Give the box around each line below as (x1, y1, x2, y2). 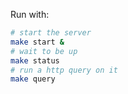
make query (10, 74, 56, 84)
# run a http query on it (10, 65, 118, 75)
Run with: (10, 9, 50, 20)
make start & (10, 37, 65, 47)
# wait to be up (10, 46, 78, 56)
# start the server (10, 28, 92, 38)
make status (10, 55, 60, 66)
